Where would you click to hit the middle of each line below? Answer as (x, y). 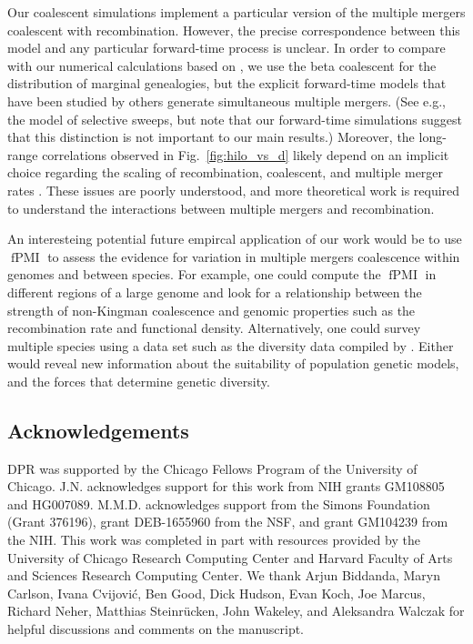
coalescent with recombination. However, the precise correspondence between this (234, 30)
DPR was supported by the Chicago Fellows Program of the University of (212, 468)
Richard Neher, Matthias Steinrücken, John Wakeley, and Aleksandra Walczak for (236, 611)
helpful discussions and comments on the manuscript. (156, 629)
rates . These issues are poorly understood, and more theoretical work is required (234, 190)
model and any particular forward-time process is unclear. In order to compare (226, 48)
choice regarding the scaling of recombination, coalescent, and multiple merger (226, 172)
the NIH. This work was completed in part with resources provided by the (214, 540)
